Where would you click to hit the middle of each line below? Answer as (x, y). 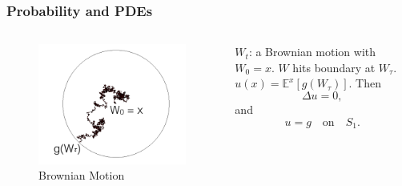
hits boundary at (334, 67)
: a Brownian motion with (312, 52)
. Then (365, 83)
